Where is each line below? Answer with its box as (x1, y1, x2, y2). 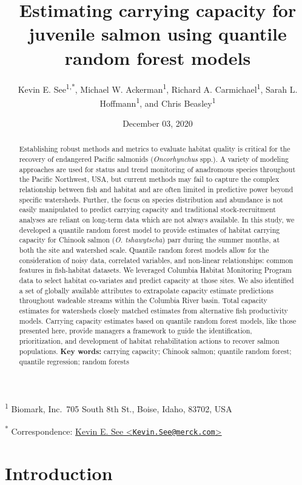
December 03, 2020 (122, 117, 193, 129)
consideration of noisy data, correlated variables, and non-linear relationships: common (19, 255, 294, 265)
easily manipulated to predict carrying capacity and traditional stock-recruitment (19, 204, 276, 215)
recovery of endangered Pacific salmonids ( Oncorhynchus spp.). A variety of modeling (19, 154, 289, 164)
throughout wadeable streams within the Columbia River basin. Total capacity (19, 295, 267, 306)
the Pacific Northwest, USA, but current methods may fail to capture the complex (19, 174, 280, 184)
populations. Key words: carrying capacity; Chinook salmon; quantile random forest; (19, 346, 292, 356)
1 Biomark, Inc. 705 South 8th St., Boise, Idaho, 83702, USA (5, 400, 232, 415)
